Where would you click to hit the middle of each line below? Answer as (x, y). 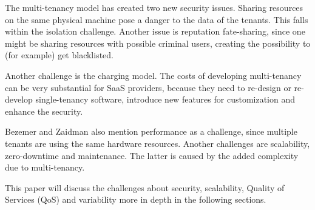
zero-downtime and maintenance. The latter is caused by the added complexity (152, 155)
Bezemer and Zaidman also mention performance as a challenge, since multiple (151, 131)
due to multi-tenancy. (45, 167)
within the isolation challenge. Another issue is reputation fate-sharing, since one (155, 31)
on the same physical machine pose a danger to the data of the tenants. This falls (157, 19)
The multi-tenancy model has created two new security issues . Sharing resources (154, 7)
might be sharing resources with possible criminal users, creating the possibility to (158, 43)
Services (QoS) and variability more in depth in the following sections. (136, 199)
